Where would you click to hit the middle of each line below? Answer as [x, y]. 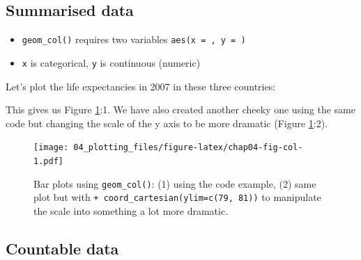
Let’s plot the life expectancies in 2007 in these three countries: [141, 86]
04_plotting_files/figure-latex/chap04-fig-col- [188, 148]
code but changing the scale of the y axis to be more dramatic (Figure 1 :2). [167, 123]
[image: [51, 148]
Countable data [62, 248]
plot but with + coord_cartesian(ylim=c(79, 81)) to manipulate [177, 197]
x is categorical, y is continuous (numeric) [111, 62]
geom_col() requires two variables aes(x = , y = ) [134, 39]
